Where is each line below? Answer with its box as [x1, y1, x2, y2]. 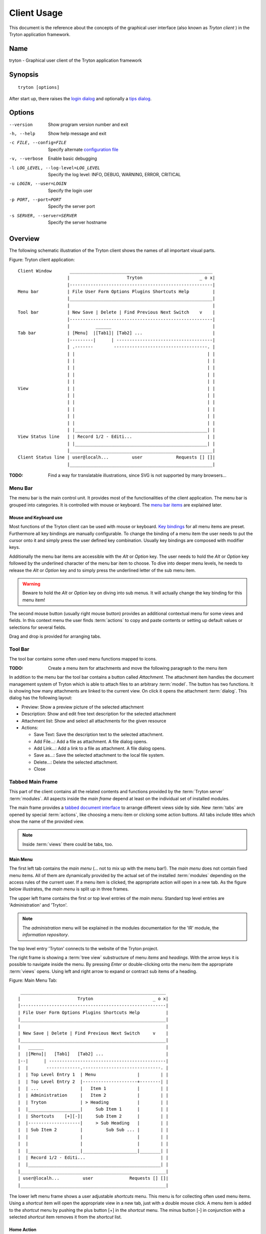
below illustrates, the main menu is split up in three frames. [9, 886, 129, 892]
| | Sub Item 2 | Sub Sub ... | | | [18, 1127, 168, 1133]
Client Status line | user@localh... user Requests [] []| [18, 455, 215, 460]
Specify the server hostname [48, 220, 107, 226]
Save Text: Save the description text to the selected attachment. [33, 732, 164, 737]
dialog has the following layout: [9, 695, 72, 701]
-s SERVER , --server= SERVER [9, 213, 77, 218]
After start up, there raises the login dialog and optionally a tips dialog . [9, 95, 152, 101]
